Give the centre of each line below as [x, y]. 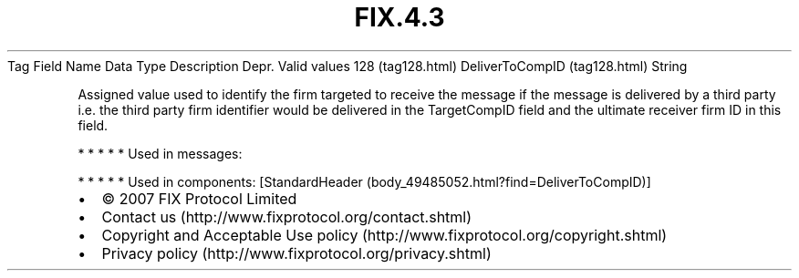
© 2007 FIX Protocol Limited [199, 198]
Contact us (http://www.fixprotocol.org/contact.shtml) [287, 216]
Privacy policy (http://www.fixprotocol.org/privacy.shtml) [296, 253]
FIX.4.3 [399, 17]
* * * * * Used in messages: [160, 153]
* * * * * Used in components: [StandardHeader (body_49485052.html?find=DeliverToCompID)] [364, 181]
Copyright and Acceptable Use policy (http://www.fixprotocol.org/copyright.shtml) [384, 235]
